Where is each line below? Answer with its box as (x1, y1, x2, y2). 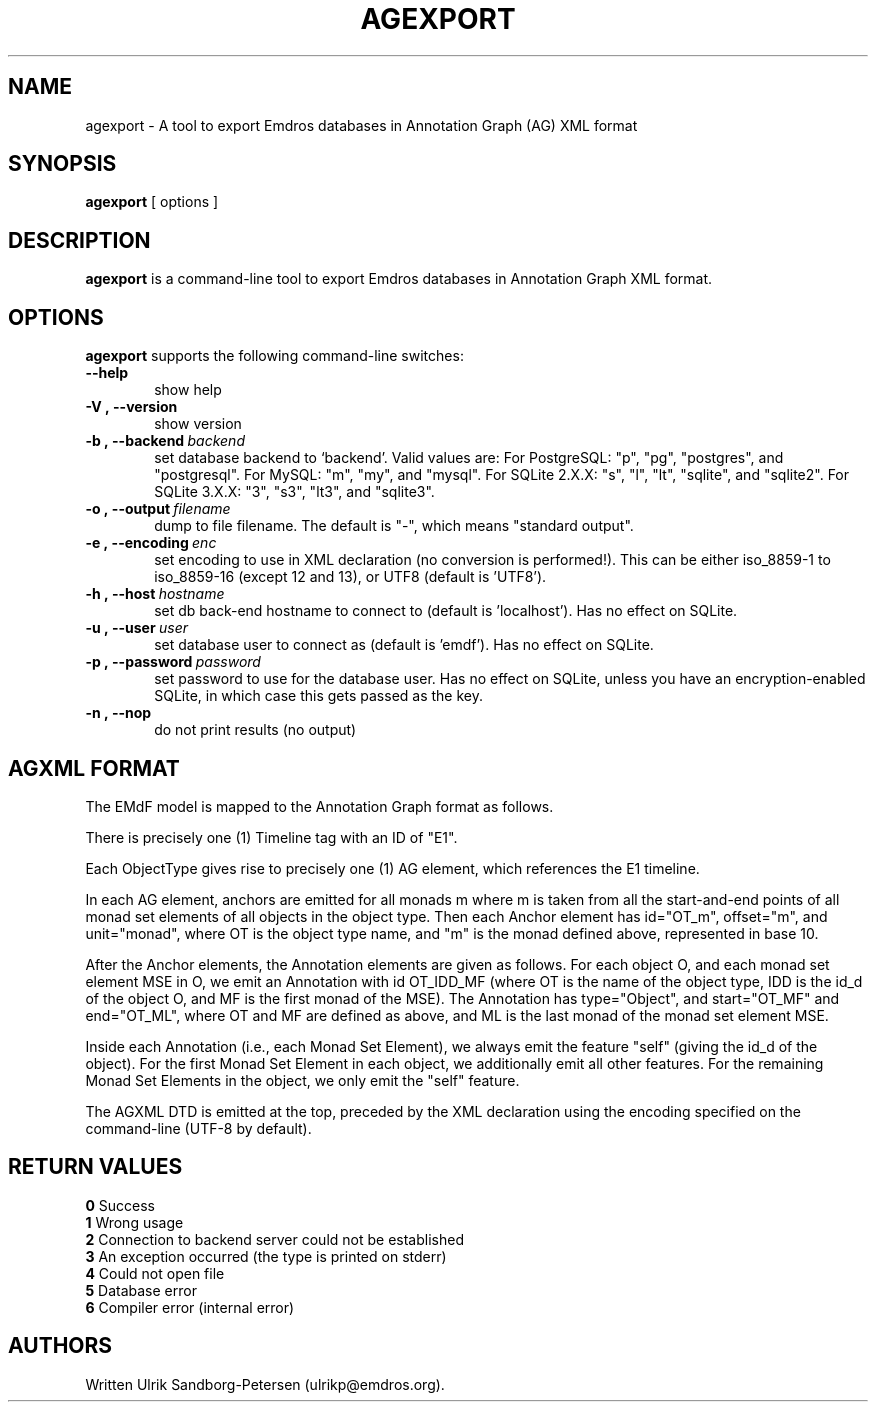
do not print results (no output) (154, 721, 357, 739)
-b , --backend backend (85, 432, 245, 450)
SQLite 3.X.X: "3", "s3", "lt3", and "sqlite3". (154, 483, 435, 501)
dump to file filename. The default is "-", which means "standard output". (154, 517, 634, 535)
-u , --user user (85, 619, 188, 637)
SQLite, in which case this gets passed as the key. (154, 687, 483, 705)
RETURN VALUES (8, 1154, 183, 1180)
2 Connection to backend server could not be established (85, 1230, 464, 1248)
